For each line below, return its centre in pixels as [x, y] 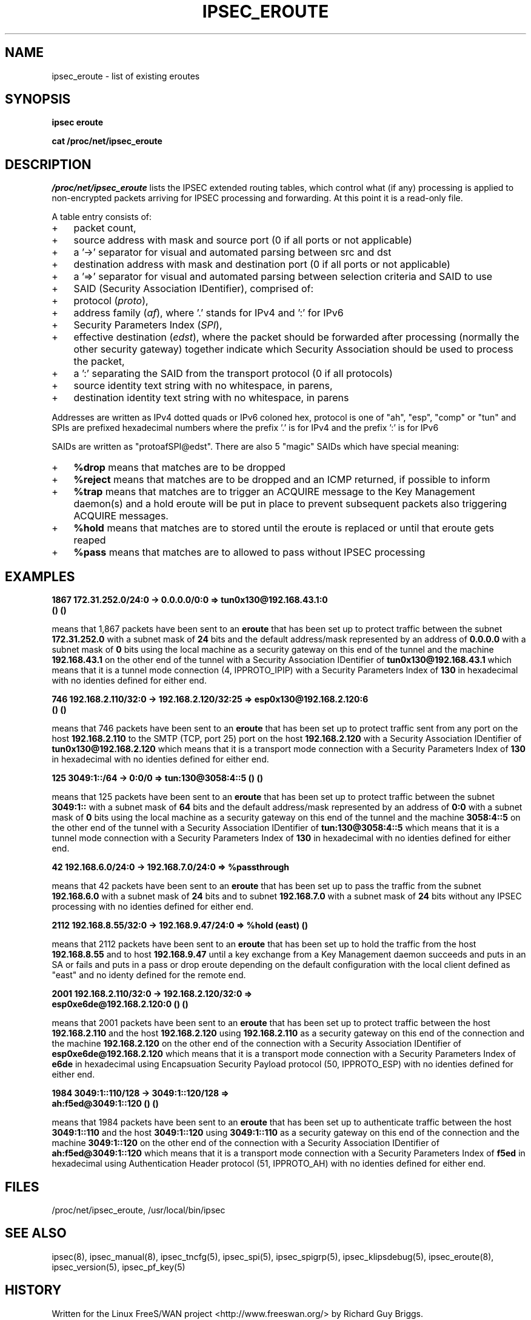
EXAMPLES [40, 576]
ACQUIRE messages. [121, 516]
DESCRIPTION [48, 164]
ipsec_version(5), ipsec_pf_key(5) [119, 1267]
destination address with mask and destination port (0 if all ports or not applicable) [262, 265]
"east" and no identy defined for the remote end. [149, 975]
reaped [90, 540]
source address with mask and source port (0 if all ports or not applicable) [243, 240]
